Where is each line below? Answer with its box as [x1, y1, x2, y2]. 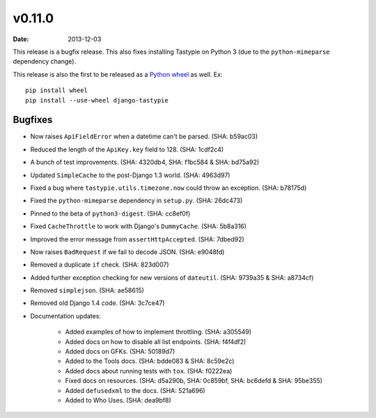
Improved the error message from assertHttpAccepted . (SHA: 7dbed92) [30, 234, 245, 244]
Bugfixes [13, 114, 53, 126]
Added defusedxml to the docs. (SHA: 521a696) [65, 386, 205, 394]
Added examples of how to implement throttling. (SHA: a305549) [65, 328, 252, 336]
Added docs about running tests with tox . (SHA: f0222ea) [65, 366, 233, 375]
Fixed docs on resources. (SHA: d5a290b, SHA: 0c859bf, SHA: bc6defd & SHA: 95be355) [65, 377, 323, 385]
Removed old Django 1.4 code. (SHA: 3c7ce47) [30, 299, 165, 307]
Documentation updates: [30, 311, 101, 320]
